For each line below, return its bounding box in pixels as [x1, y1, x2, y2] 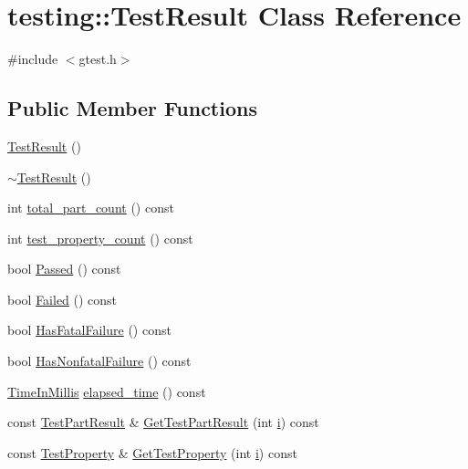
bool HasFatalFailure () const [7, 320, 172, 339]
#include [7, 49, 58, 68]
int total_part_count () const [7, 198, 174, 217]
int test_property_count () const [7, 228, 193, 247]
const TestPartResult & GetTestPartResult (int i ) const [7, 412, 319, 432]
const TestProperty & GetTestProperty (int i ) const [7, 443, 297, 462]
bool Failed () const [7, 289, 118, 308]
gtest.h [78, 49, 117, 68]
